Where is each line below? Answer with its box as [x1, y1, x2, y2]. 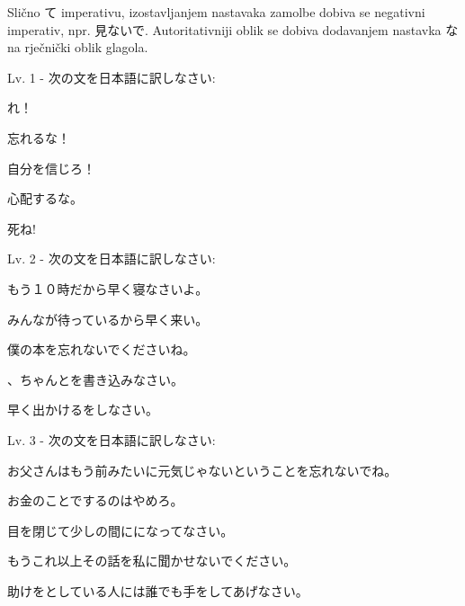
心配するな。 [7, 189, 83, 208]
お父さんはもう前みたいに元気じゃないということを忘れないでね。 [7, 460, 398, 479]
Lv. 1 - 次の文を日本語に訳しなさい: [7, 67, 216, 86]
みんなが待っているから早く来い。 [7, 309, 209, 328]
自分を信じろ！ [7, 158, 95, 177]
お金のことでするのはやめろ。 [7, 491, 183, 510]
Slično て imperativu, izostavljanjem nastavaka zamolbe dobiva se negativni [7, 3, 425, 21]
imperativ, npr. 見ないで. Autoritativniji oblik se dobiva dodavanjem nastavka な [7, 20, 459, 39]
